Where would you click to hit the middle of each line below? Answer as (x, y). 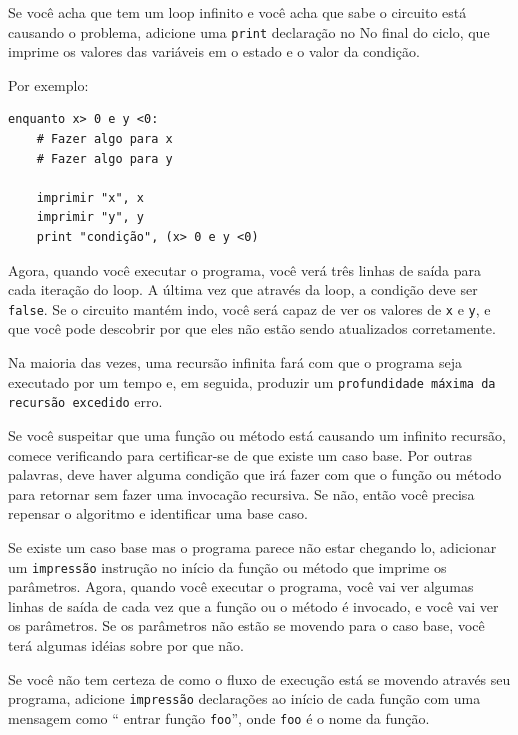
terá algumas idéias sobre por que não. (126, 644)
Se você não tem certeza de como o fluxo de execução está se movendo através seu (259, 678)
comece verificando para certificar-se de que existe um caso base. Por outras (240, 454)
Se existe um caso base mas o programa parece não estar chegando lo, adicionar (252, 546)
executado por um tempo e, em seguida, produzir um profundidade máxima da (252, 381)
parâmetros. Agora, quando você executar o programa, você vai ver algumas (241, 586)
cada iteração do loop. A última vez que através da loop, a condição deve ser (243, 289)
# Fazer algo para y (104, 158)
